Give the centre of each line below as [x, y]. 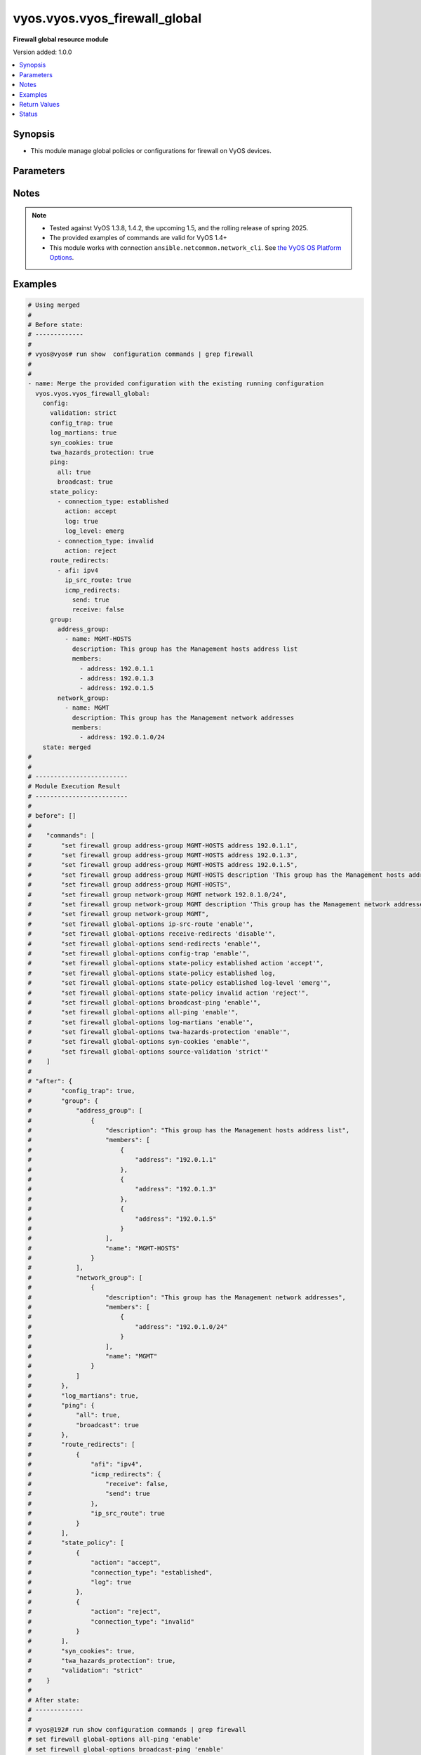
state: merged [67, 747]
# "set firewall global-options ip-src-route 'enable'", [141, 924]
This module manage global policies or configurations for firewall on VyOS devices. [151, 151]
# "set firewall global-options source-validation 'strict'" [148, 1052]
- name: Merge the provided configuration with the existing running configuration [176, 384]
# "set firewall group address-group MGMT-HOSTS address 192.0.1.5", [163, 865]
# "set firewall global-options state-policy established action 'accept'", [176, 963]
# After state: [54, 1700]
